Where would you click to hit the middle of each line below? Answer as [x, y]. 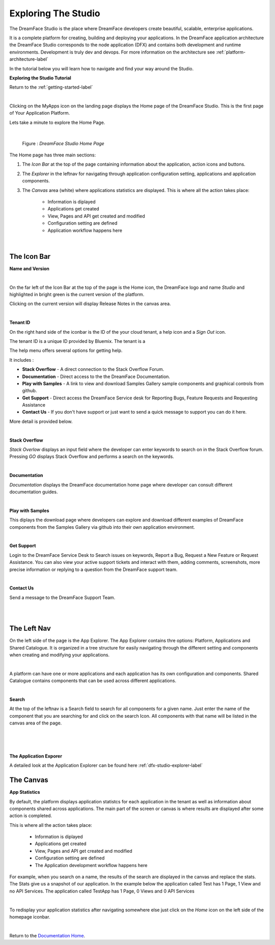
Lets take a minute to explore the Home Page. [57, 122]
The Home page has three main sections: [53, 155]
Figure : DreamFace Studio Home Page [63, 143]
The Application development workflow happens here [91, 865]
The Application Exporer [36, 756]
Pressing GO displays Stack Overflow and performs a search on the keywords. [92, 456]
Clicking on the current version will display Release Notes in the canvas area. [90, 304]
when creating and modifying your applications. [59, 655]
